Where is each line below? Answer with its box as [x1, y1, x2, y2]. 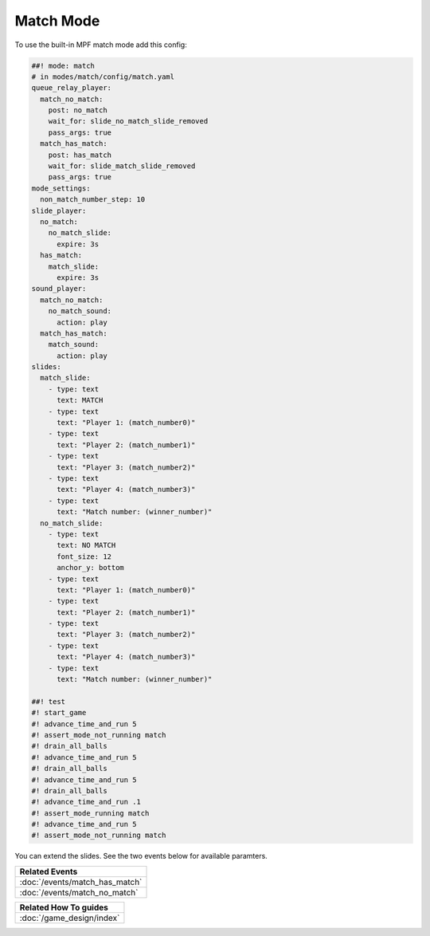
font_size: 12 [57, 552, 111, 561]
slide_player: [31, 206, 87, 215]
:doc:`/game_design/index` [19, 912, 120, 923]
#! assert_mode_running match [31, 808, 150, 817]
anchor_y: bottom [57, 563, 125, 572]
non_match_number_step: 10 [40, 195, 146, 204]
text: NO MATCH [57, 541, 116, 550]
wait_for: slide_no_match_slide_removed [48, 116, 209, 126]
